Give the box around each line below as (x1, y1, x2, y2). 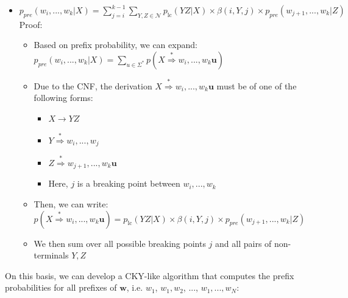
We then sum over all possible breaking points (34, 237, 206, 249)
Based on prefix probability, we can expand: (34, 38, 197, 51)
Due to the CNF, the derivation (34, 79, 152, 92)
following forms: (34, 91, 93, 104)
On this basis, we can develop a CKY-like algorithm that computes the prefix (5, 269, 294, 282)
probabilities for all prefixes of (5, 281, 117, 294)
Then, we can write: (34, 197, 108, 210)
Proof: (19, 18, 43, 30)
